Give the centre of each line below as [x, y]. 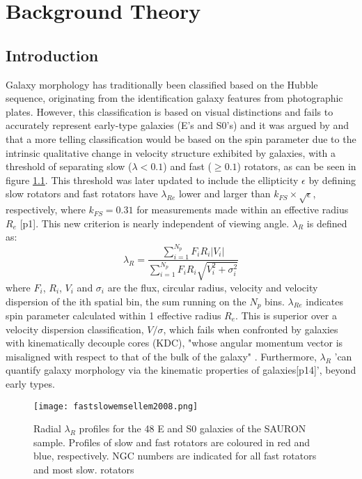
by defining [332, 180]
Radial [47, 428]
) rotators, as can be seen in [297, 166]
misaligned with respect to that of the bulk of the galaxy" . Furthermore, [161, 356]
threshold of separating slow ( [69, 166]
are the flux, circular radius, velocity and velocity [213, 287]
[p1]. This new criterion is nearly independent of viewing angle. [155, 223]
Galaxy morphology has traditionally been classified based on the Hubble [162, 84]
